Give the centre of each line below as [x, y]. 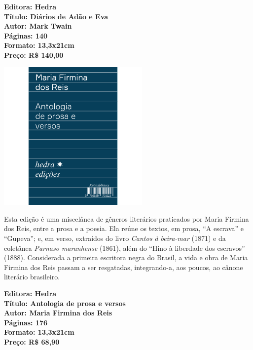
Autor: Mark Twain [38, 26]
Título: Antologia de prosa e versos [65, 303]
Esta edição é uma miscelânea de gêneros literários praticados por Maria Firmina [126, 218]
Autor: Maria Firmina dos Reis [58, 313]
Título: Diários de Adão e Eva [56, 16]
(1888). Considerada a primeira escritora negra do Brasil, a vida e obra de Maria [126, 257]
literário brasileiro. [32, 277]
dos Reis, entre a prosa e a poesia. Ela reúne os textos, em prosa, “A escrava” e [124, 228]
